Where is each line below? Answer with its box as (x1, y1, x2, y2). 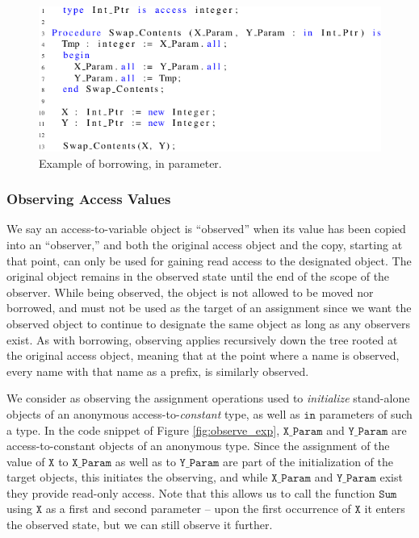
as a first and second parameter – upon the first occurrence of (45, 500, 351, 517)
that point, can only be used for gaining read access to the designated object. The (6, 252, 412, 269)
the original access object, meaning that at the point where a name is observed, (6, 347, 400, 364)
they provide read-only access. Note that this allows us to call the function (6, 484, 375, 501)
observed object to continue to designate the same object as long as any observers (6, 315, 410, 332)
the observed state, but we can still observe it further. (6, 516, 273, 533)
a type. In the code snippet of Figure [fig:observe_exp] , (6, 421, 280, 438)
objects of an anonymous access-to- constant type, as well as (6, 405, 300, 422)
